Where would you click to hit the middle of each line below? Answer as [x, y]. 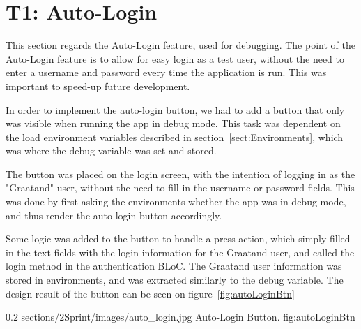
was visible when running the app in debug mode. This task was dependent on [173, 123]
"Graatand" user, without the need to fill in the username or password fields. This [180, 188]
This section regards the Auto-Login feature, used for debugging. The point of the [180, 45]
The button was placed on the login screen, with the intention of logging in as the [180, 174]
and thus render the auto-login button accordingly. [114, 215]
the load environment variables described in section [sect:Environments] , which [175, 137]
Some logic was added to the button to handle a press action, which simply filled [178, 239]
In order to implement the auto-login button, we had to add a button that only [175, 109]
